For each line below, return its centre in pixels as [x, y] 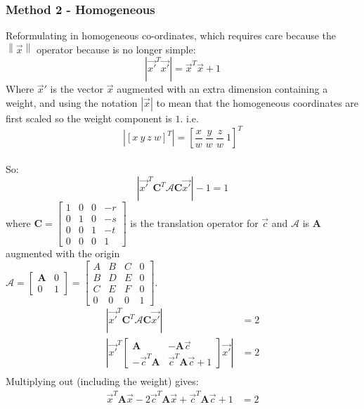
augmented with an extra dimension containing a [222, 89]
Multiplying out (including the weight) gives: [102, 381]
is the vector [77, 89]
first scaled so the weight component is [89, 118]
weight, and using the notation [72, 103]
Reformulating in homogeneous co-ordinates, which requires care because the [171, 35]
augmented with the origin [63, 253]
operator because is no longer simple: [116, 49]
